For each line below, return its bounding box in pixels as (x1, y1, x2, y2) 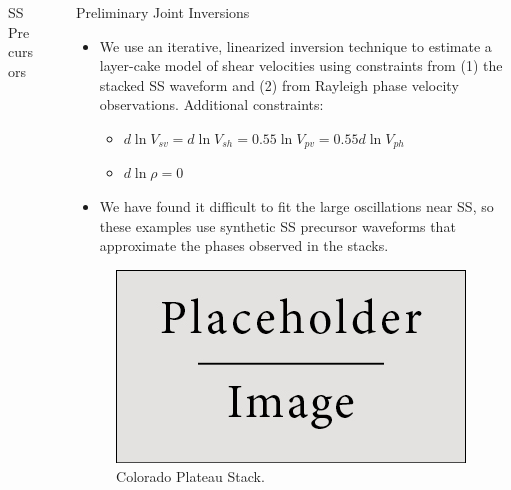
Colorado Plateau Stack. (116, 466, 265, 487)
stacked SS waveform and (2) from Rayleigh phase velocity (99, 74, 459, 95)
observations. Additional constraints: (99, 94, 324, 115)
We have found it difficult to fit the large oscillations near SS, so (99, 196, 494, 217)
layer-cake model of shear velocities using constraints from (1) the (99, 55, 503, 76)
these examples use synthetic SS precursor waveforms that (99, 215, 456, 236)
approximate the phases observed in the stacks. (99, 235, 389, 256)
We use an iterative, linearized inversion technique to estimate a (99, 35, 492, 56)
